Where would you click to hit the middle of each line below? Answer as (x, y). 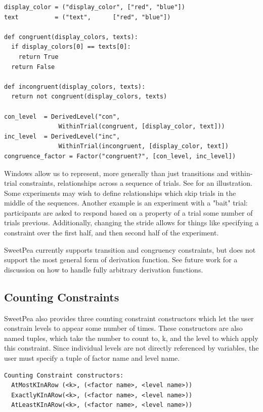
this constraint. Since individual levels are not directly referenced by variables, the (131, 348)
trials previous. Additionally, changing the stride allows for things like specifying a (131, 222)
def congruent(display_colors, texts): (71, 37)
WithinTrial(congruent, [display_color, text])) (142, 127)
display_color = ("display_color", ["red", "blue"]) (95, 7)
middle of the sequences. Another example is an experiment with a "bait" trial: (126, 203)
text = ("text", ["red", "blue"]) (87, 17)
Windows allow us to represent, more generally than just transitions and (116, 173)
